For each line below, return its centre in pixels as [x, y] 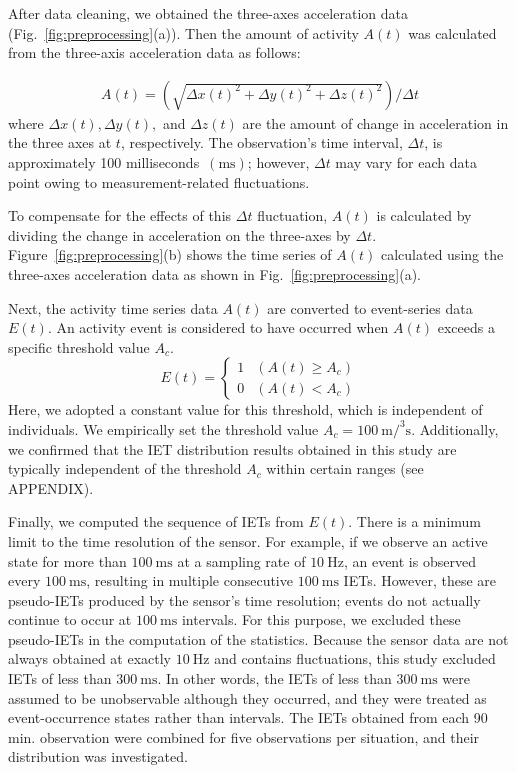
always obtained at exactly [90, 658]
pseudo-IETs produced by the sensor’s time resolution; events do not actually [244, 599]
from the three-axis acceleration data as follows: [154, 52]
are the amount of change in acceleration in [375, 122]
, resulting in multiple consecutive [189, 580]
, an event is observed [409, 560]
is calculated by [424, 215]
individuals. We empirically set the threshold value [163, 428]
